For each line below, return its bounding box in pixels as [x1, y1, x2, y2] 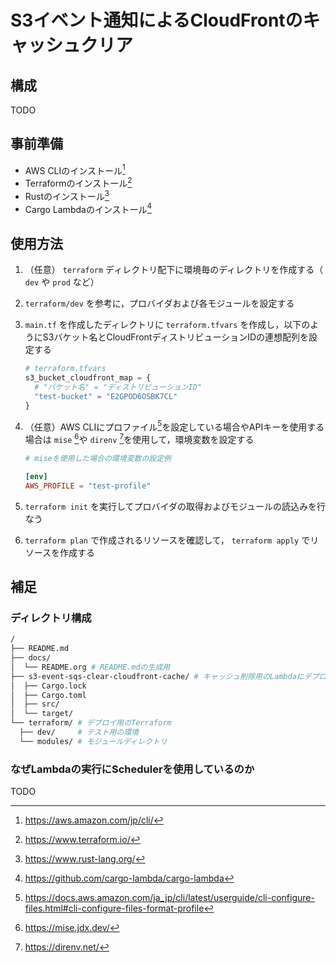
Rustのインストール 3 [24, 189, 110, 202]
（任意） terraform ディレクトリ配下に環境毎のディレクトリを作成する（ [24, 264, 324, 276]
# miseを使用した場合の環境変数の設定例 [24, 453, 172, 463]
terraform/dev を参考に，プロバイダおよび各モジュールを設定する [24, 297, 295, 310]
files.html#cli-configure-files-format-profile [24, 902, 205, 915]
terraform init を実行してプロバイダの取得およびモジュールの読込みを [24, 500, 318, 512]
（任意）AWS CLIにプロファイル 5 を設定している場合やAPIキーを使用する [24, 419, 325, 433]
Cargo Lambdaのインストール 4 [24, 201, 153, 215]
